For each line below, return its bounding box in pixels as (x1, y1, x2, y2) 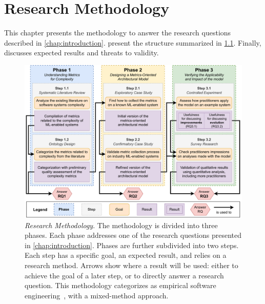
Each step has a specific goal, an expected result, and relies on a (25, 250, 227, 260)
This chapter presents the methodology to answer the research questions (4, 27, 231, 38)
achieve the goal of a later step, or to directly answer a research (25, 270, 224, 280)
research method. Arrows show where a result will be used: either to (25, 260, 238, 270)
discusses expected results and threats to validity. (4, 47, 159, 58)
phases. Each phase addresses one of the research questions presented (25, 230, 242, 240)
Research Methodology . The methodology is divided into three (25, 219, 218, 230)
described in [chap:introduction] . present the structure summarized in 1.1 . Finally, (4, 37, 261, 48)
